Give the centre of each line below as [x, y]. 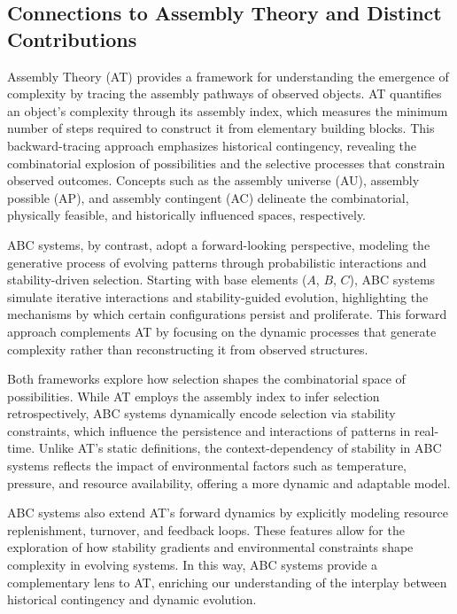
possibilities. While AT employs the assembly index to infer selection [194, 396]
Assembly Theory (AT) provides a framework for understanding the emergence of [228, 76]
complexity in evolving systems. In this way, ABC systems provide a [192, 565]
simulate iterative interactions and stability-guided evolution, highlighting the [218, 296]
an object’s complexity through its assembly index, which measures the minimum [228, 110]
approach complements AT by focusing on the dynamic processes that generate [222, 331]
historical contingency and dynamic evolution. [132, 599]
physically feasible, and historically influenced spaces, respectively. [187, 215]
